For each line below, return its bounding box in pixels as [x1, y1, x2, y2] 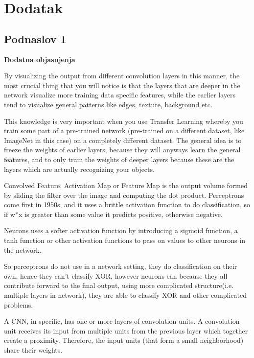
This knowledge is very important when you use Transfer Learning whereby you [4, 116, 243, 126]
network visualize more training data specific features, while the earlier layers [4, 90, 236, 100]
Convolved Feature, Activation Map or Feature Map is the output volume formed [4, 180, 248, 191]
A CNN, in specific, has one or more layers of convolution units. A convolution [4, 316, 240, 326]
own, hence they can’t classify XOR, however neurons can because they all [4, 270, 228, 281]
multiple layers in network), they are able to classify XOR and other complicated [4, 290, 247, 300]
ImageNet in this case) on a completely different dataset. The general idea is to [4, 135, 242, 145]
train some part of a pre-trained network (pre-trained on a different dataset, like [4, 125, 245, 136]
